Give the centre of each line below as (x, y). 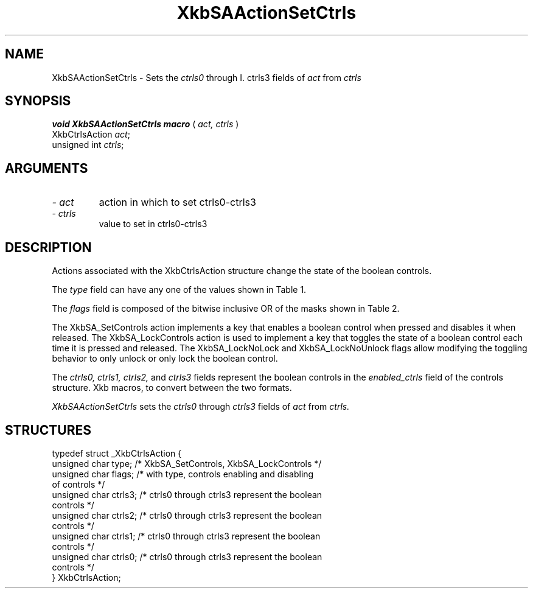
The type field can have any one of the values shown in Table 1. (179, 290)
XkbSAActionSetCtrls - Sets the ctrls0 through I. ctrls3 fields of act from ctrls (207, 77)
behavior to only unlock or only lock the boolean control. (165, 359)
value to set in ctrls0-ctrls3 (153, 224)
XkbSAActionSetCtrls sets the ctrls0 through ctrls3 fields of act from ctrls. (201, 407)
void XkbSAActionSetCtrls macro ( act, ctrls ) (145, 124)
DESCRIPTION (48, 247)
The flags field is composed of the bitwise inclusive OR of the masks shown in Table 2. (226, 309)
